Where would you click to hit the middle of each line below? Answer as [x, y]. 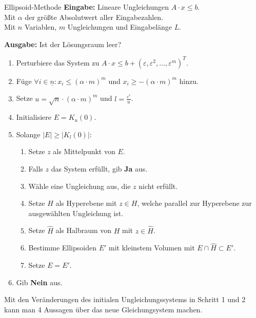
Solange [28, 134]
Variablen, [41, 27]
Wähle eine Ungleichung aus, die [80, 186]
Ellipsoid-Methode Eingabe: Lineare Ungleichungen [87, 7]
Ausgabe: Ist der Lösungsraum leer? [63, 44]
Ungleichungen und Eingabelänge [120, 27]
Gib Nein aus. [39, 282]
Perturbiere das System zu [58, 62]
